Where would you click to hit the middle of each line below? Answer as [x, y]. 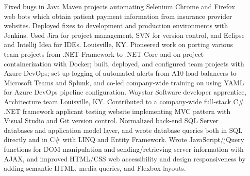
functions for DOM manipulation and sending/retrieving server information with [124, 149]
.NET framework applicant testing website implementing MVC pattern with [117, 111]
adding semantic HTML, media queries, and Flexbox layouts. [95, 168]
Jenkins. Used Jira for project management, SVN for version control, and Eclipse [124, 35]
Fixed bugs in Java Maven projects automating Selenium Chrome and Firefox [120, 6]
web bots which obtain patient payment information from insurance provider [118, 16]
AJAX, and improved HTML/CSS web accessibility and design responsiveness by [125, 158]
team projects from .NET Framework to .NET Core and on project [104, 54]
